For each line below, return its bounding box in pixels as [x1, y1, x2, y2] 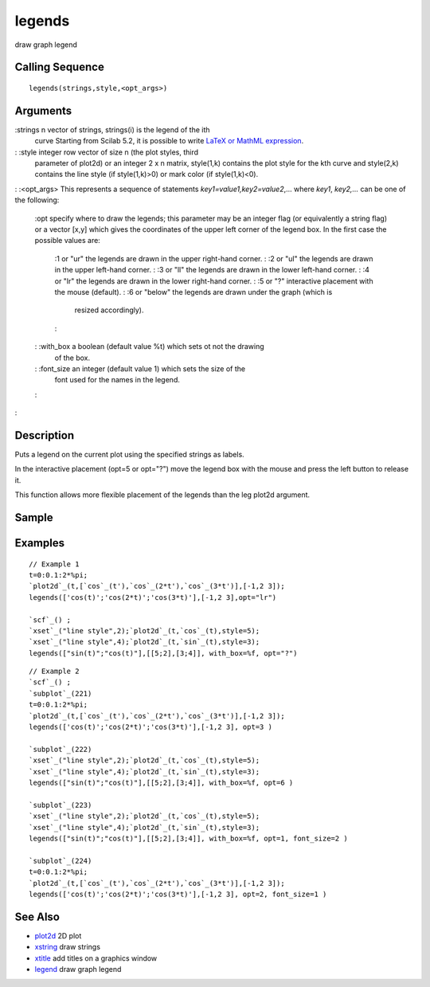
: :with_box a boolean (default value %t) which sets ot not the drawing [34, 342, 264, 351]
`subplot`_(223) [29, 801, 92, 809]
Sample [14, 511, 53, 524]
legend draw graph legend [34, 964, 122, 973]
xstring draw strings [34, 942, 101, 952]
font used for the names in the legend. [54, 375, 181, 385]
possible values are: [34, 236, 101, 245]
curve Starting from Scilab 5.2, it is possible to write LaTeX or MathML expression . [34, 136, 304, 146]
